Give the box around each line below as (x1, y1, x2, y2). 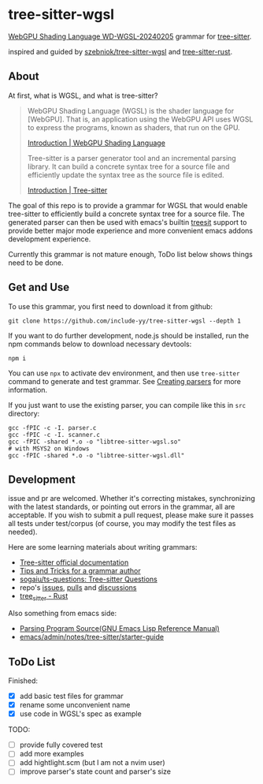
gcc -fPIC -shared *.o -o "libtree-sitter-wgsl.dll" (8, 451, 185, 459)
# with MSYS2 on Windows (8, 444, 90, 453)
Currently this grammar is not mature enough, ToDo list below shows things (8, 249, 254, 259)
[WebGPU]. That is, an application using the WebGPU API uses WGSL (27, 114, 254, 124)
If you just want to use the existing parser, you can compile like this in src (8, 400, 246, 409)
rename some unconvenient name (19, 700, 131, 710)
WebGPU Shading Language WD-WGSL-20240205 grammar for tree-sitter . (8, 32, 252, 41)
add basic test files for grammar (19, 691, 124, 700)
